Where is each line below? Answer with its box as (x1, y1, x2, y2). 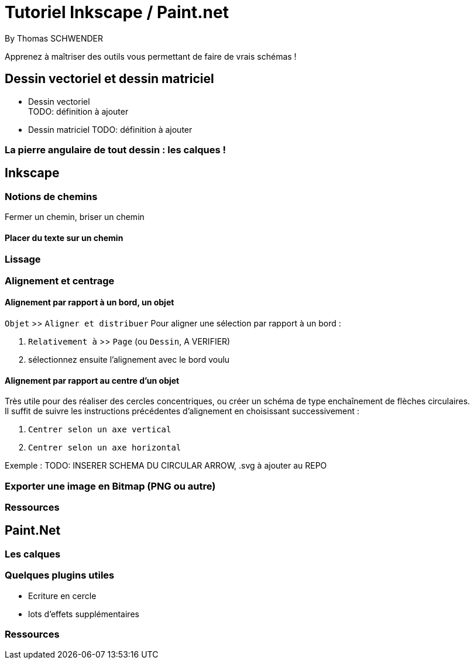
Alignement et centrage (5, 274, 115, 287)
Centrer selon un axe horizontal (28, 443, 181, 453)
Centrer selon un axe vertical (28, 425, 171, 435)
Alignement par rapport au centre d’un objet (5, 375, 180, 386)
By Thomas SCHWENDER (5, 33, 104, 43)
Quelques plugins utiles (5, 569, 115, 582)
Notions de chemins (5, 190, 98, 202)
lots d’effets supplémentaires (28, 608, 139, 619)
